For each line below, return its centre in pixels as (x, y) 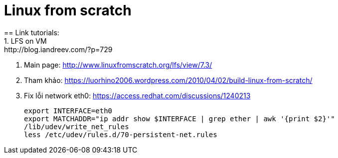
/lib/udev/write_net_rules (77, 126)
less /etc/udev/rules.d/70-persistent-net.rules (121, 134)
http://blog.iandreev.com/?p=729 (58, 49)
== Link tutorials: (32, 32)
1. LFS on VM (25, 41)
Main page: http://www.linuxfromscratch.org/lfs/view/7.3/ (118, 65)
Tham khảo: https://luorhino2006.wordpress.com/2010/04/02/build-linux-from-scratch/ (168, 80)
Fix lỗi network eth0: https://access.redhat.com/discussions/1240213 (137, 95)
